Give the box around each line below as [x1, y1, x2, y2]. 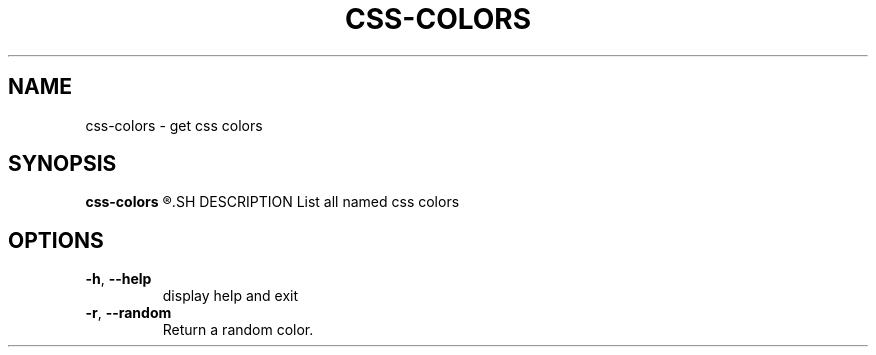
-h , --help [85, 270, 152, 288]
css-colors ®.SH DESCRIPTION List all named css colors [85, 193, 460, 211]
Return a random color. [162, 321, 314, 339]
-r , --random [85, 304, 172, 322]
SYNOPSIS [8, 151, 117, 177]
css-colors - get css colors [85, 116, 263, 134]
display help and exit [162, 287, 299, 305]
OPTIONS [8, 227, 104, 253]
